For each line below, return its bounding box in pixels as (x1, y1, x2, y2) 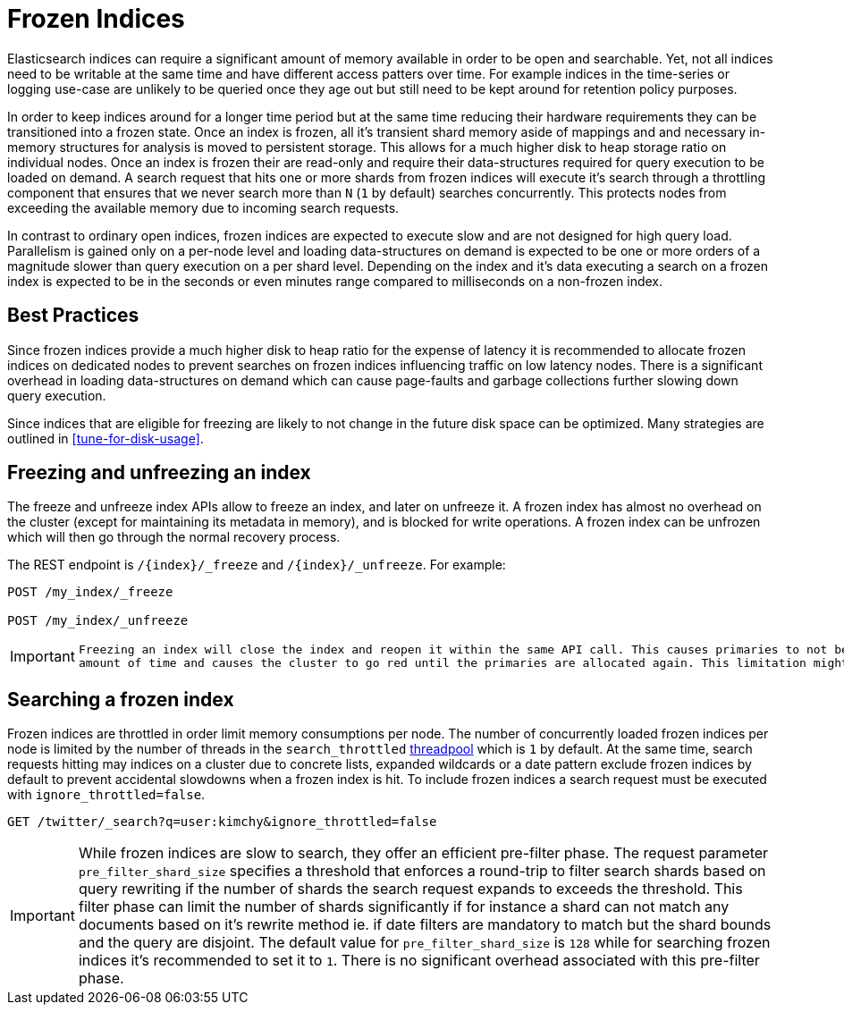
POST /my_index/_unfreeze (7, 613, 189, 628)
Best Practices (7, 304, 139, 327)
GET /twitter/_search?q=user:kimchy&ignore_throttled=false (7, 814, 437, 830)
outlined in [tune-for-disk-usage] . (7, 430, 204, 446)
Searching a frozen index (7, 687, 234, 711)
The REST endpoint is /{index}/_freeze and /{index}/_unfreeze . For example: (7, 557, 506, 573)
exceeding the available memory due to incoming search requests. (7, 199, 400, 215)
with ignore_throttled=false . (7, 787, 206, 803)
